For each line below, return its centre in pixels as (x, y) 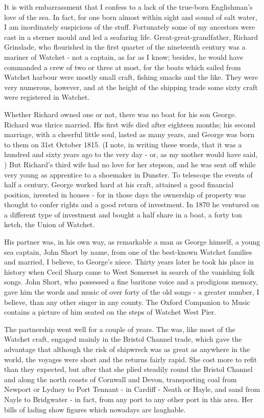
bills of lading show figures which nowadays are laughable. (95, 409)
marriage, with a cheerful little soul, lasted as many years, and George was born (129, 134)
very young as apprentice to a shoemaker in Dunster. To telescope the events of (128, 174)
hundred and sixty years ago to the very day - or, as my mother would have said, (131, 154)
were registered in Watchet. (47, 97)
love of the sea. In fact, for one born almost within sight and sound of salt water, (131, 17)
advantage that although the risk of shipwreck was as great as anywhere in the (127, 349)
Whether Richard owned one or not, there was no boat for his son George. (120, 114)
